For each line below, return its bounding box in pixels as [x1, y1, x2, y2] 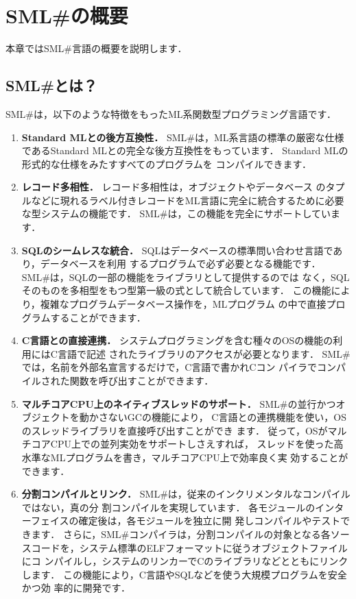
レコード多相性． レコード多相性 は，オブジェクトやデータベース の [21, 180, 326, 194]
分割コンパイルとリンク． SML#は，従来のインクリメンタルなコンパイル [21, 487, 351, 501]
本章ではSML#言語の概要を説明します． [5, 41, 187, 56]
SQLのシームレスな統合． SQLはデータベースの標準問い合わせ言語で [21, 243, 333, 257]
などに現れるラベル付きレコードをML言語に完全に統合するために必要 [31, 193, 344, 207]
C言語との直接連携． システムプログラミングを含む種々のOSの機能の [21, 333, 333, 347]
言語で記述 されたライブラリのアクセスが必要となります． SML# [57, 346, 351, 360]
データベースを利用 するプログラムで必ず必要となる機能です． [40, 256, 321, 271]
